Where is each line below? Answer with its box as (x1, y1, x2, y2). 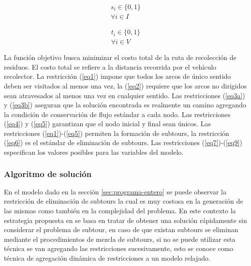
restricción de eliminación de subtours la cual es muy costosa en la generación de (4, 196, 243, 206)
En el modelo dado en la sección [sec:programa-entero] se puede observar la (4, 186, 226, 196)
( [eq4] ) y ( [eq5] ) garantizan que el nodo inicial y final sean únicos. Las (4, 118, 211, 129)
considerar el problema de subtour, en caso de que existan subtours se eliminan (4, 224, 238, 235)
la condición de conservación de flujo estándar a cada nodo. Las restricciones (4, 109, 231, 119)
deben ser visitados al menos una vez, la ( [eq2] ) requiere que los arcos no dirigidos (4, 80, 247, 90)
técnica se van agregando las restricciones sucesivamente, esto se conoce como (4, 243, 234, 253)
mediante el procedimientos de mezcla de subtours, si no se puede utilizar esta (4, 234, 236, 244)
